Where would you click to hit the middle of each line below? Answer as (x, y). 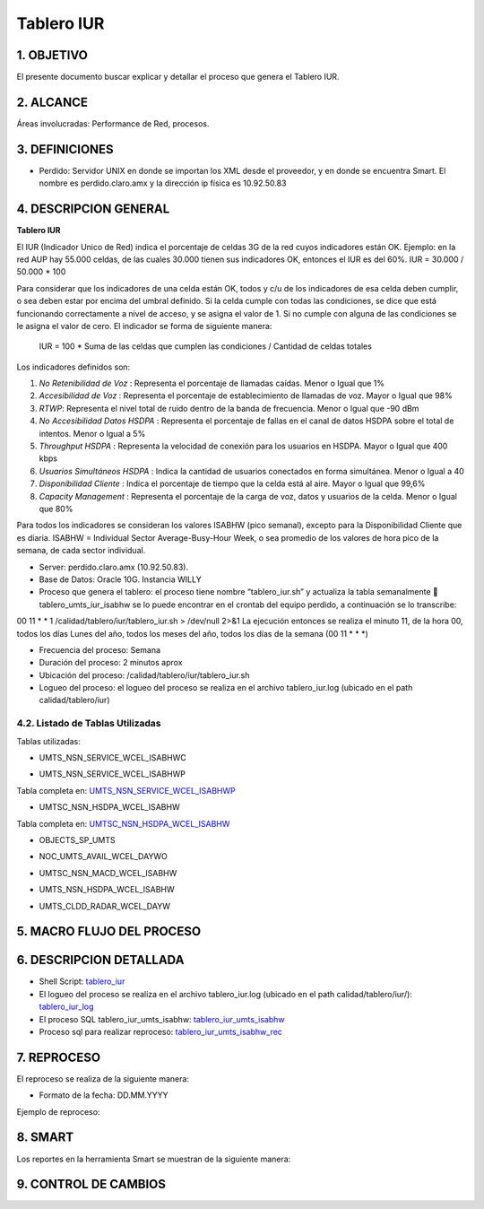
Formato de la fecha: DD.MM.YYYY (104, 1095)
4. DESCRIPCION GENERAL (93, 209)
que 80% (56, 509)
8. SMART (45, 1138)
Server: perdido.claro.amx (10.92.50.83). (114, 567)
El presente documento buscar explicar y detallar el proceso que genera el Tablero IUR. (178, 77)
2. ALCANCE (52, 102)
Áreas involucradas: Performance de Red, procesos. (113, 123)
